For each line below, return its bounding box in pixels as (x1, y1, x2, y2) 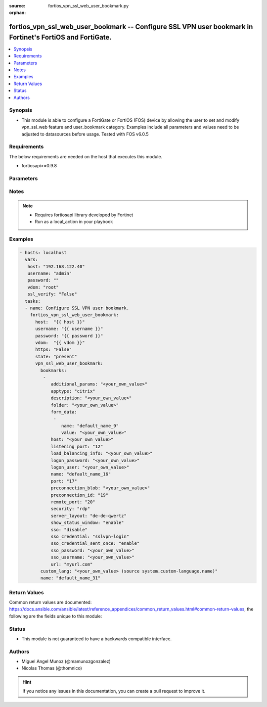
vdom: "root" (27, 284, 59, 290)
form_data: (50, 409, 78, 415)
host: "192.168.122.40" (27, 264, 85, 269)
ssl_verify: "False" (27, 291, 78, 297)
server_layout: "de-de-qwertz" (50, 513, 127, 518)
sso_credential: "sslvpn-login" (50, 533, 130, 539)
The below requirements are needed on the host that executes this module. (9, 153, 163, 159)
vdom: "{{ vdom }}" (35, 340, 85, 345)
